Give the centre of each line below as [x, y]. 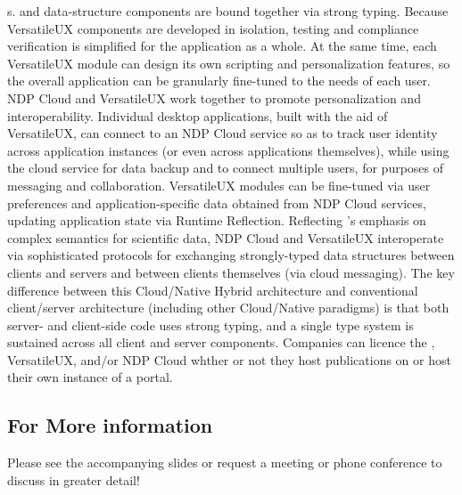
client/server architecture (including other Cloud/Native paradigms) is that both [228, 308]
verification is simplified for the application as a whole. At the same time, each [222, 46]
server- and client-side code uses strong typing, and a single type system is [210, 325]
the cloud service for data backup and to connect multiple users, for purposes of [226, 168]
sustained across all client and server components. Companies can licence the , [221, 342]
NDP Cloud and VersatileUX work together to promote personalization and [214, 97]
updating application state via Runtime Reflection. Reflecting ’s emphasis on [217, 220]
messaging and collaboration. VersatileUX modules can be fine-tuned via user [219, 185]
